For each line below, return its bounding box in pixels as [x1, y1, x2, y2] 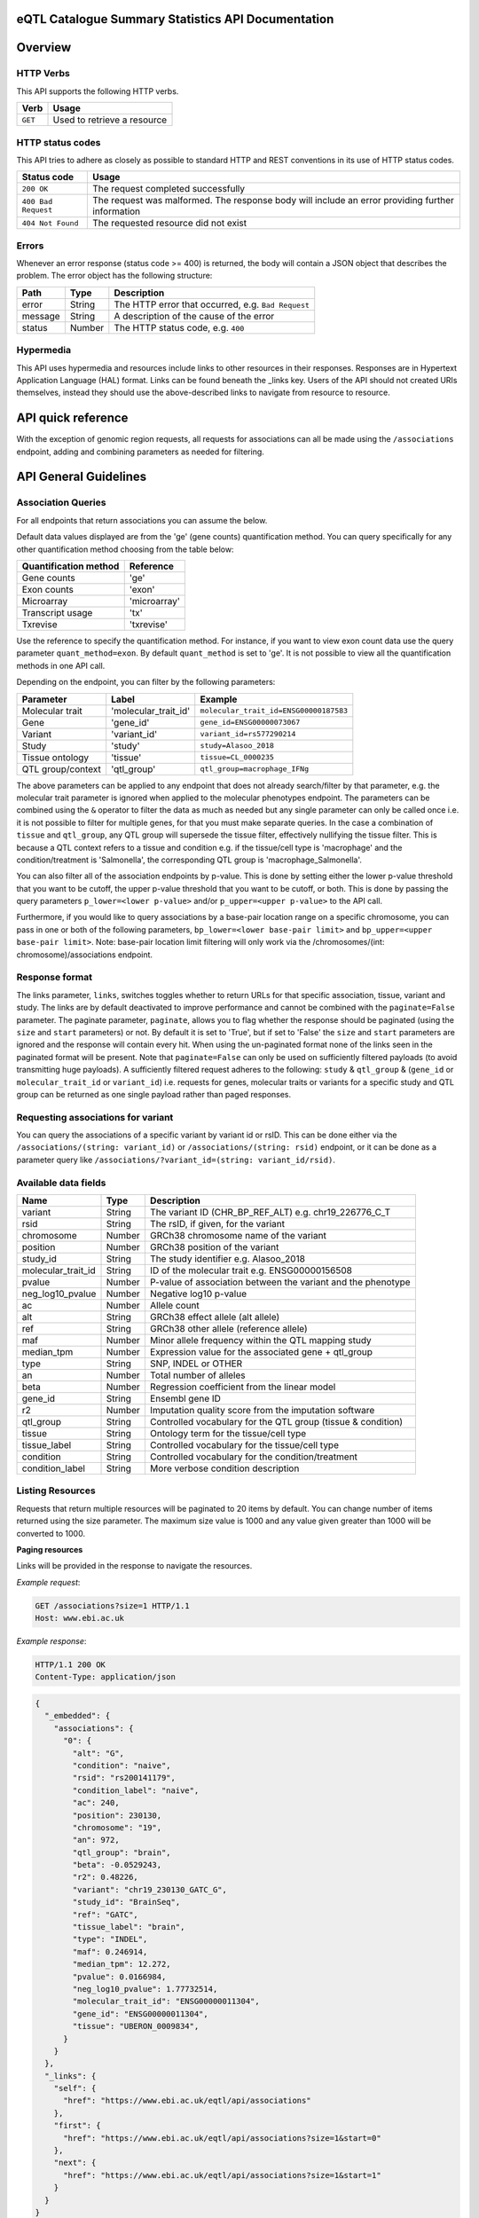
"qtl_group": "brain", [72, 1847, 172, 1858]
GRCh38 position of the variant [149, 1240, 279, 1253]
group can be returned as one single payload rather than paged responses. [16, 1089, 292, 1099]
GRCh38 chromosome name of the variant [149, 1229, 327, 1241]
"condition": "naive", [72, 1760, 172, 1770]
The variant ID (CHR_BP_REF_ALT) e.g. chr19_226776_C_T [149, 1206, 391, 1218]
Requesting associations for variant [16, 1111, 174, 1123]
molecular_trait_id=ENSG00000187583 [200, 706, 349, 716]
